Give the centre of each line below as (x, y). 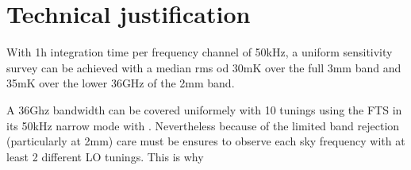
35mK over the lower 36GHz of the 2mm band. (121, 83)
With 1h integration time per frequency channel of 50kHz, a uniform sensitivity (200, 52)
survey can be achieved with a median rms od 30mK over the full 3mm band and (204, 67)
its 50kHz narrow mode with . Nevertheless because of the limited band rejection (203, 125)
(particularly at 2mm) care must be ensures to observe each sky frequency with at (206, 141)
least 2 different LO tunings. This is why (105, 156)
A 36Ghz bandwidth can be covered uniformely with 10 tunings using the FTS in (204, 109)
